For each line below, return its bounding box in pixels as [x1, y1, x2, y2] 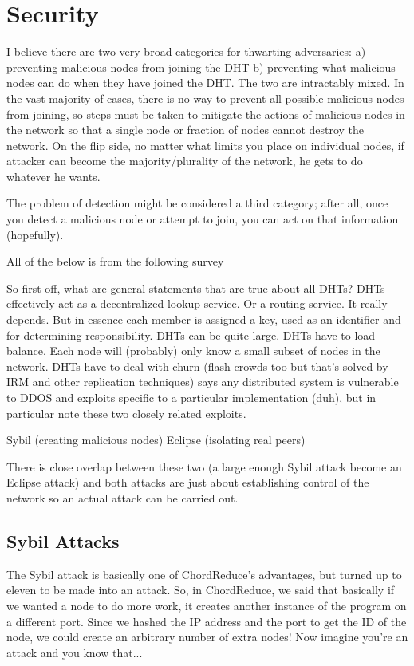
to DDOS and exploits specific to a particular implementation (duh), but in [6, 389, 377, 405]
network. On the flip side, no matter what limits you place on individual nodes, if [6, 136, 404, 153]
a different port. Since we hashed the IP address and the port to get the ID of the [6, 613, 407, 629]
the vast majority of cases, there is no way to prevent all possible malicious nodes [6, 89, 404, 106]
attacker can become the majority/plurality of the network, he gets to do [6, 152, 363, 169]
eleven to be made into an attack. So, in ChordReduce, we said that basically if [6, 581, 395, 598]
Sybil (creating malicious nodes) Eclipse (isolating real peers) [6, 432, 306, 448]
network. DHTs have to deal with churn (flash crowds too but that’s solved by [6, 357, 388, 374]
